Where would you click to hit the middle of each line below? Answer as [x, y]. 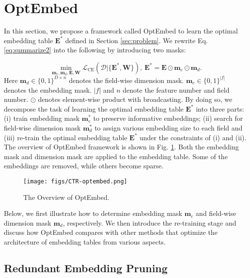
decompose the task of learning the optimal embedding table [94, 108]
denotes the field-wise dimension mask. [126, 80]
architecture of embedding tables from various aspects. [85, 241]
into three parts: [220, 108]
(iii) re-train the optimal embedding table [66, 137]
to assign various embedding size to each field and [169, 127]
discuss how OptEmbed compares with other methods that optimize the [111, 232]
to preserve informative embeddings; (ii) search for [168, 118]
